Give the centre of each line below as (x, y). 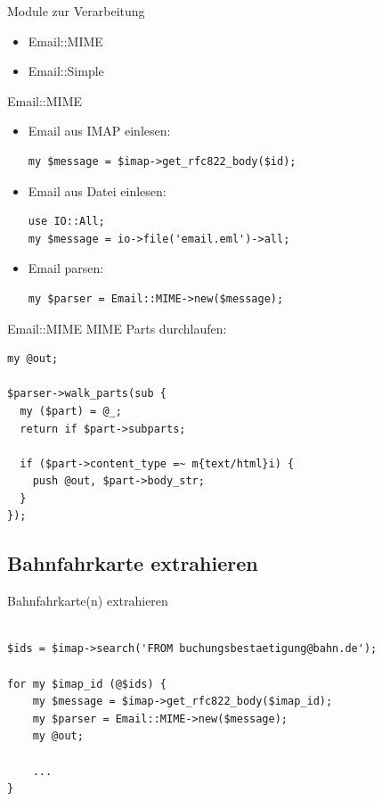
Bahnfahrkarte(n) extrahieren (88, 601)
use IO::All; (66, 222)
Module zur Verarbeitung (76, 11)
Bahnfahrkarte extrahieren (133, 563)
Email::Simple (66, 71)
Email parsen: (66, 268)
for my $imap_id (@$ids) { (87, 684)
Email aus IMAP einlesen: (99, 131)
